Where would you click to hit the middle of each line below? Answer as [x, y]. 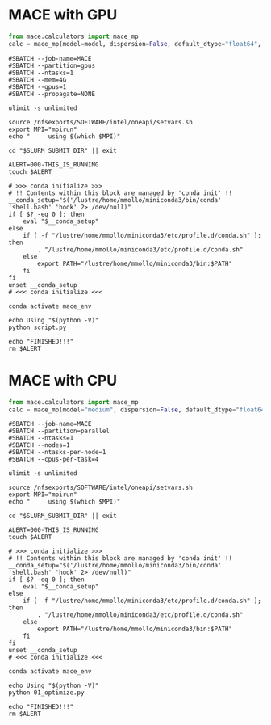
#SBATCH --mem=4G [38, 80]
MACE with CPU [63, 380]
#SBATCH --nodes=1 [39, 445]
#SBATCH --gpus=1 [38, 86]
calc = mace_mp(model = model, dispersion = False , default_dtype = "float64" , [135, 44]
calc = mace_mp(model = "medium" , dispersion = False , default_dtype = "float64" [138, 410]
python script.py [38, 327]
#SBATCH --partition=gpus [52, 65]
